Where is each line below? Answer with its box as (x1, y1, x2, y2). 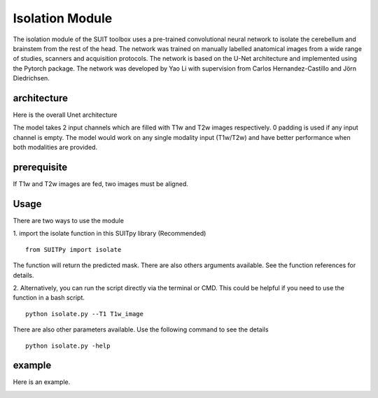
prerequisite (13, 162, 68, 173)
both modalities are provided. (13, 143, 98, 152)
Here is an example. (13, 378, 71, 386)
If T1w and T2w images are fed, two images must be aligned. (13, 180, 188, 188)
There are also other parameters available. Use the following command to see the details (13, 325, 269, 334)
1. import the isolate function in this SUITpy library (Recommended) (13, 229, 206, 238)
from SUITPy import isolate (25, 246, 122, 253)
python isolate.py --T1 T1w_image (25, 310, 143, 318)
